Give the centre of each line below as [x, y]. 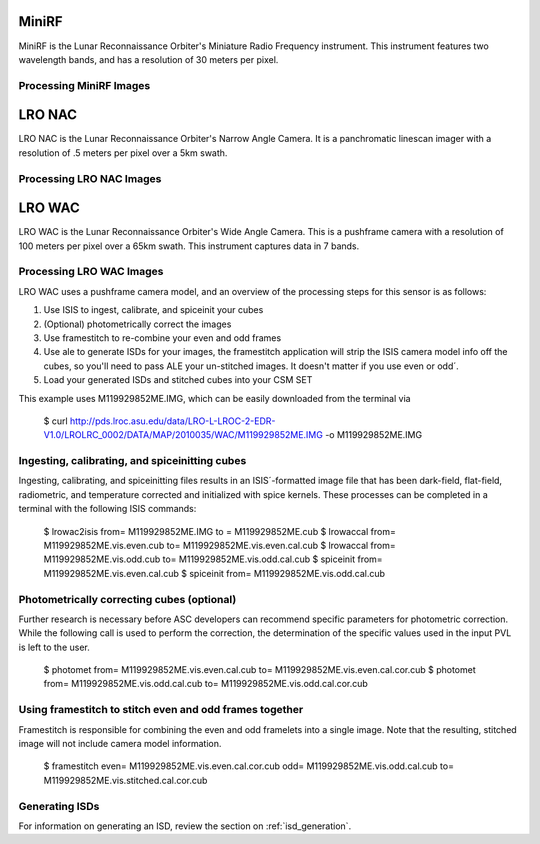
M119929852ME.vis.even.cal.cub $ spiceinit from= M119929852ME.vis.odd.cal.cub [214, 573]
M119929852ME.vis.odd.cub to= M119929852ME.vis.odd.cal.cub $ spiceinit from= [213, 559]
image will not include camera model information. [120, 743]
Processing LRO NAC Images [90, 178]
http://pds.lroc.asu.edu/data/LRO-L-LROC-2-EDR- [173, 421]
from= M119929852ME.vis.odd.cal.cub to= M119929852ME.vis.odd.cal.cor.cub [206, 684]
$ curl [56, 421]
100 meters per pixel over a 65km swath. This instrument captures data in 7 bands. [189, 246]
